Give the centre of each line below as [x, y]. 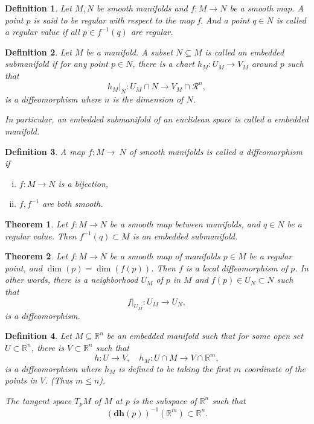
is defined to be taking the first [175, 368]
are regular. [152, 32]
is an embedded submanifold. [185, 236]
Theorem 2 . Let [37, 256]
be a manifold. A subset [130, 52]
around [264, 64]
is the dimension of [148, 99]
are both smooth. [73, 204]
